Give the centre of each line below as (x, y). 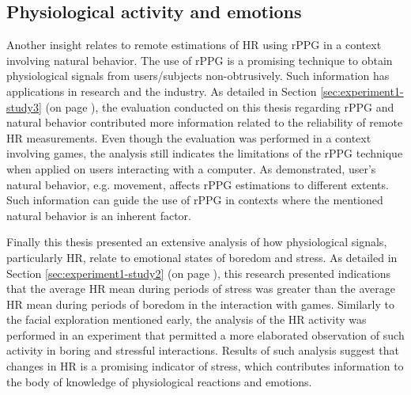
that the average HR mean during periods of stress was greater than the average (201, 289)
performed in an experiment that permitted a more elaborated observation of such (205, 334)
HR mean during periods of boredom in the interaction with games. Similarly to (200, 304)
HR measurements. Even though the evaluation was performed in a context (189, 137)
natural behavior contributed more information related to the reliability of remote (205, 122)
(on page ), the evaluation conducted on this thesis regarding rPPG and (220, 106)
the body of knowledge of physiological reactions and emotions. (159, 381)
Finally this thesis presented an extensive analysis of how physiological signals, (197, 242)
